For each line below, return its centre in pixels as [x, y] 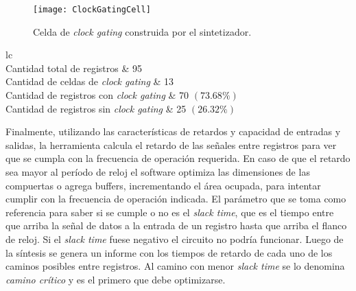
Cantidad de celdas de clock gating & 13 [90, 81]
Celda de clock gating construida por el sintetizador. [142, 31]
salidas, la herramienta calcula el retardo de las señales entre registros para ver [171, 144]
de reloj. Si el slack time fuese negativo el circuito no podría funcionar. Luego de [175, 238]
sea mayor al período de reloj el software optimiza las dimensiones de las [158, 172]
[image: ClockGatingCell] [92, 10]
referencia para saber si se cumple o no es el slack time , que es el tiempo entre [170, 212]
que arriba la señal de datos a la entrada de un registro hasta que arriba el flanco [176, 225]
